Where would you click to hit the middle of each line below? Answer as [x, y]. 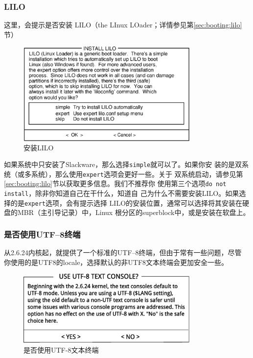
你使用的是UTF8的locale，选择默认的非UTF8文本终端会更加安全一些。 [116, 262]
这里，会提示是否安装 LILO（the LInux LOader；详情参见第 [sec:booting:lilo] [123, 25]
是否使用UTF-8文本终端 [61, 350]
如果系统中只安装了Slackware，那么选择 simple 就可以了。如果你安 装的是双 [123, 164]
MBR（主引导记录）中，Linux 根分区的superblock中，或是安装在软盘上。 [134, 212]
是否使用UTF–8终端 [42, 234]
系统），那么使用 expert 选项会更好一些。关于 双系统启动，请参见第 [137, 174]
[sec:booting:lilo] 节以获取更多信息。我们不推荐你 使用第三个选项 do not [115, 183]
